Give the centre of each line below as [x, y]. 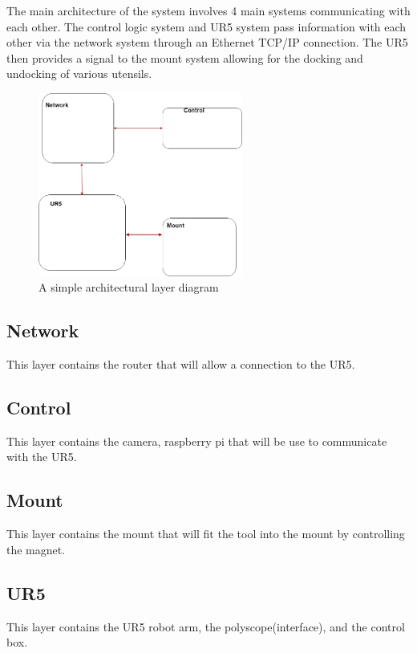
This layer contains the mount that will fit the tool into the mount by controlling [206, 534]
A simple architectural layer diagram [129, 287]
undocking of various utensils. [79, 73]
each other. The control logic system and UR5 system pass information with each [206, 26]
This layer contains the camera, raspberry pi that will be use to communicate [197, 441]
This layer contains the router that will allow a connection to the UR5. [181, 364]
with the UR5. [42, 457]
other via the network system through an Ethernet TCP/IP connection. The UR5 [207, 42]
